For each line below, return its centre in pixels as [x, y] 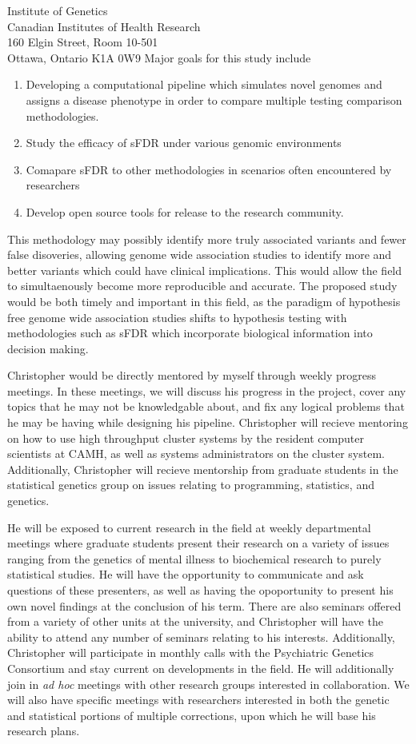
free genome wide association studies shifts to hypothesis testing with [177, 317]
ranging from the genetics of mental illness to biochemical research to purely [194, 558]
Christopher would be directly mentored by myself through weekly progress [192, 375]
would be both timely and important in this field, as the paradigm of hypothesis [204, 301]
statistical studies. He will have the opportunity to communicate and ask [186, 574]
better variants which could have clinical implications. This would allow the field [205, 270]
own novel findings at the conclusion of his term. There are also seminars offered [204, 605]
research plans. [44, 731]
